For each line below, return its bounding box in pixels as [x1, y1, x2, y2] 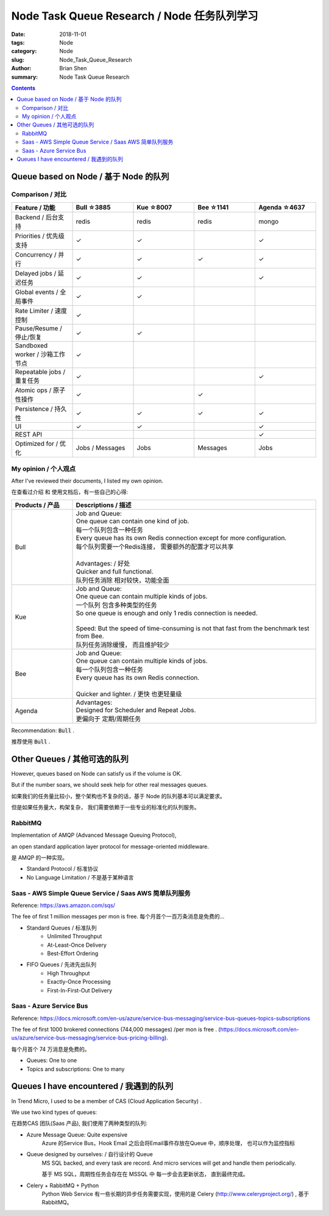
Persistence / [15, 405, 53, 413]
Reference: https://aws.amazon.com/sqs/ [11, 901, 116, 909]
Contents [11, 84, 36, 92]
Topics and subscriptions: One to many [26, 1065, 125, 1072]
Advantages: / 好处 [76, 559, 130, 567]
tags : [11, 38, 25, 46]
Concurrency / [15, 250, 57, 259]
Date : [11, 31, 26, 38]
